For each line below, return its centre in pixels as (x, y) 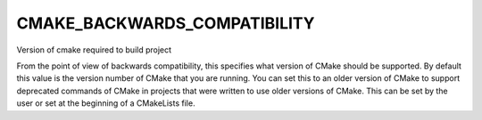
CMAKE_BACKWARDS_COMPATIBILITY (166, 23)
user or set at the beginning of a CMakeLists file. (106, 103)
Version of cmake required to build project (94, 50)
